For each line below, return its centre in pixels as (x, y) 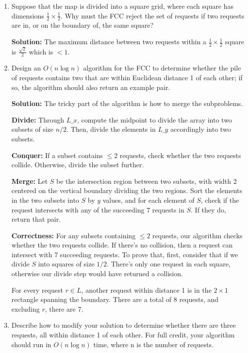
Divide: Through (38, 119)
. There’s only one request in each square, (169, 264)
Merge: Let (30, 181)
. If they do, (208, 209)
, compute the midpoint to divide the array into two (154, 119)
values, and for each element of (149, 200)
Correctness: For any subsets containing (74, 235)
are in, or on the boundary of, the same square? (83, 25)
